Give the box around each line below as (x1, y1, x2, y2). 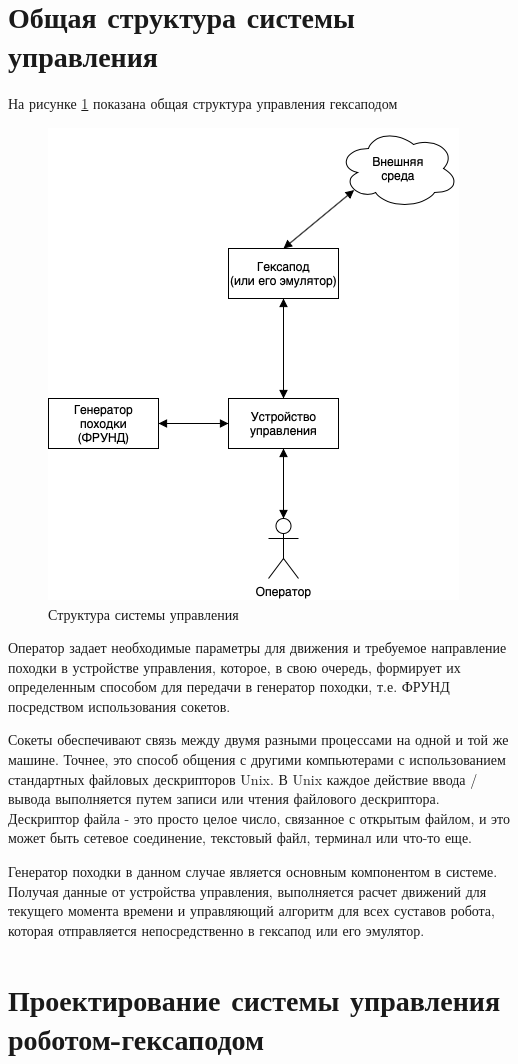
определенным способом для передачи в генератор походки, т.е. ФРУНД (8, 676, 450, 697)
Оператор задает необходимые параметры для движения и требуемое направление (8, 637, 507, 658)
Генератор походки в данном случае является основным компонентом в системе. (8, 861, 498, 882)
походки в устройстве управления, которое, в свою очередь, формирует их (8, 656, 461, 677)
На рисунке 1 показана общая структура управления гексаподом (8, 93, 398, 114)
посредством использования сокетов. (8, 695, 231, 716)
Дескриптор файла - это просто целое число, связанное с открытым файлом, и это (8, 807, 511, 828)
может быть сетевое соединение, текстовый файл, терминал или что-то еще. (8, 827, 473, 848)
